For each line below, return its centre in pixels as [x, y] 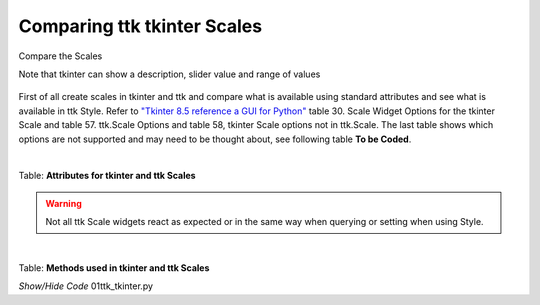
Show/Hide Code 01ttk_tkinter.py [86, 286]
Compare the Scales [60, 56]
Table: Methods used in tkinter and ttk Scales [114, 267]
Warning [63, 203]
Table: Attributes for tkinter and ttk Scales [107, 176]
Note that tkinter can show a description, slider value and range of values [169, 74]
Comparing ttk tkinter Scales [140, 26]
